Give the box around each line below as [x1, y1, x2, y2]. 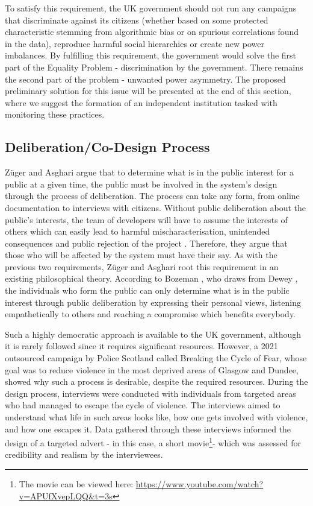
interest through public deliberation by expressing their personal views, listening [5, 296, 301, 308]
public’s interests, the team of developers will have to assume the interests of [5, 213, 288, 226]
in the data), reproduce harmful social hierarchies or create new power [5, 37, 264, 49]
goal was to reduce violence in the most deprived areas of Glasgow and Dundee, [5, 363, 299, 376]
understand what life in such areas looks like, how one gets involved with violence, [5, 411, 308, 423]
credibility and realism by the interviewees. [5, 448, 163, 461]
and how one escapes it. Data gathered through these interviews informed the [5, 422, 291, 435]
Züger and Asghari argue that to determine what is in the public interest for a [5, 166, 294, 179]
